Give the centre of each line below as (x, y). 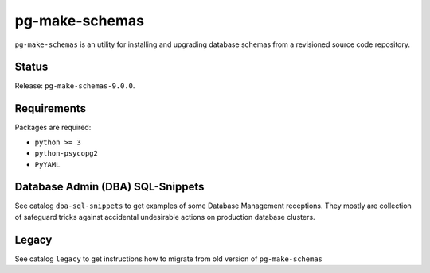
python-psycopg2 (66, 154)
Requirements (51, 108)
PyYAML (47, 164)
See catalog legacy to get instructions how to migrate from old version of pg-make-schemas (168, 259)
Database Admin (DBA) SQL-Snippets (109, 187)
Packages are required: (53, 128)
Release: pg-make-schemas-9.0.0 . (75, 86)
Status (31, 67)
